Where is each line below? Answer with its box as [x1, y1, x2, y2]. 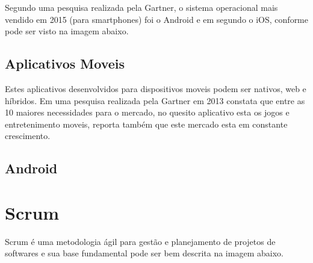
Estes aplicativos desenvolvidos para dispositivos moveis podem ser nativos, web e [5, 82, 306, 94]
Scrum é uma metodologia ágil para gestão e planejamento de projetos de [5, 235, 276, 247]
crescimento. [5, 129, 51, 142]
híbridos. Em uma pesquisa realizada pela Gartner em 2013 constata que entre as [5, 94, 305, 107]
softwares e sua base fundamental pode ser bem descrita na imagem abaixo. [5, 247, 284, 259]
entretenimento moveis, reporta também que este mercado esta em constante [5, 117, 288, 130]
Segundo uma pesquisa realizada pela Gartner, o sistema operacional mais [5, 1, 278, 13]
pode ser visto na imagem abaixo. [5, 25, 129, 37]
